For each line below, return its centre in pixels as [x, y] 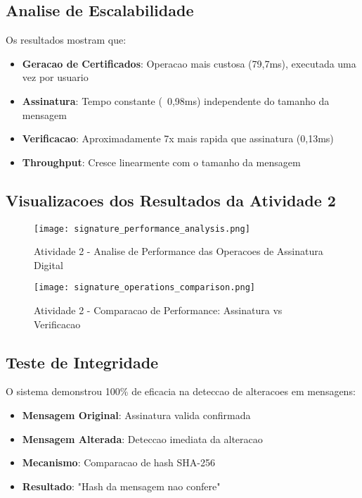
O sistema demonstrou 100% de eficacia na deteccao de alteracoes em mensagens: [181, 391]
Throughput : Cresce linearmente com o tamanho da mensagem [161, 162]
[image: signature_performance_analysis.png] [142, 229]
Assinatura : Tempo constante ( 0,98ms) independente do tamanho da [176, 100]
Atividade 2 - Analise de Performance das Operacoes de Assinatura [179, 251]
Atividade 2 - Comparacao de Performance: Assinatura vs [158, 310]
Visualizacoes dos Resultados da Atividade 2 [171, 200]
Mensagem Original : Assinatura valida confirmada [136, 415]
